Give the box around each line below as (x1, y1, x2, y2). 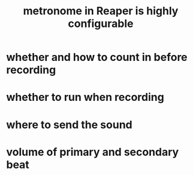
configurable (68, 17, 134, 30)
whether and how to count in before (6, 51, 188, 64)
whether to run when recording (6, 91, 165, 104)
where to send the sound (6, 118, 133, 131)
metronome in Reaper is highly (23, 4, 179, 18)
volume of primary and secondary (6, 145, 179, 159)
